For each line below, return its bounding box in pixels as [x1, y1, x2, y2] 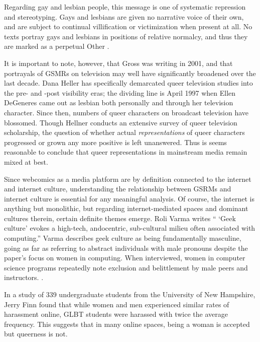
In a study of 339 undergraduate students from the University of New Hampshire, [4, 289, 255, 300]
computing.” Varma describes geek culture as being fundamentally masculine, [4, 233, 241, 243]
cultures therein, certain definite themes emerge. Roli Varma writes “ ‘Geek [4, 213, 236, 223]
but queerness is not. [4, 328, 68, 339]
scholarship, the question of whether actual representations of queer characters [4, 127, 245, 138]
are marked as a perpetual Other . [4, 41, 109, 51]
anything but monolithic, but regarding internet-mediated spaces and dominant [4, 203, 248, 214]
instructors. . [4, 272, 44, 283]
